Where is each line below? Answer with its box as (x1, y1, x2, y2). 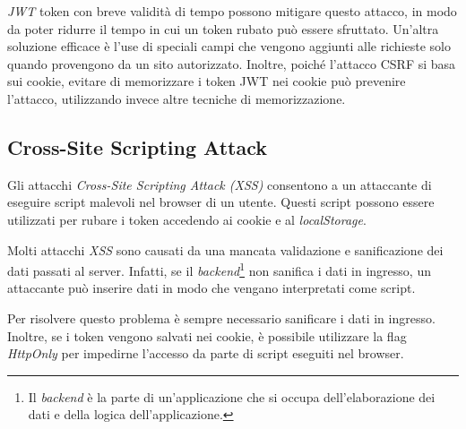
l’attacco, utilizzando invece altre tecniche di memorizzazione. (7, 89, 346, 107)
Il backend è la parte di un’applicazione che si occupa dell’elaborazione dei (28, 387, 436, 406)
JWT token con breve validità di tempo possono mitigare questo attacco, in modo (7, 2, 457, 20)
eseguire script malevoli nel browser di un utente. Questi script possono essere (7, 193, 435, 211)
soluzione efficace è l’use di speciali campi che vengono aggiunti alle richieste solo (7, 37, 452, 56)
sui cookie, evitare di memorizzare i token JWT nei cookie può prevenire (7, 72, 406, 90)
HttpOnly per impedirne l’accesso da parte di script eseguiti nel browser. (7, 344, 404, 363)
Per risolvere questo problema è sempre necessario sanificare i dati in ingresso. (7, 308, 436, 327)
